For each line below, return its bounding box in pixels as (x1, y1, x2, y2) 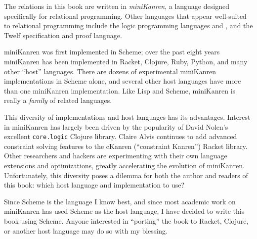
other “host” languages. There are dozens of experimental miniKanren (4, 66, 216, 76)
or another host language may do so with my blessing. (4, 225, 168, 236)
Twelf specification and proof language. (4, 30, 122, 40)
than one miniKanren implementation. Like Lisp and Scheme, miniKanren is (4, 85, 236, 96)
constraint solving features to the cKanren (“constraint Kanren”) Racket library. (4, 141, 248, 151)
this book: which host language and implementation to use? (4, 180, 185, 190)
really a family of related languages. (4, 95, 112, 105)
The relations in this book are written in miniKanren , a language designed (4, 1, 229, 11)
